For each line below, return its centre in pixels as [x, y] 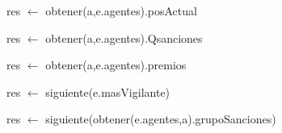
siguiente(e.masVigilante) [108, 91]
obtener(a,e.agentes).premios [116, 65]
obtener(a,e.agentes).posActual [121, 10]
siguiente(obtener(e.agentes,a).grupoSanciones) [161, 119]
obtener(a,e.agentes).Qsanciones [124, 37]
